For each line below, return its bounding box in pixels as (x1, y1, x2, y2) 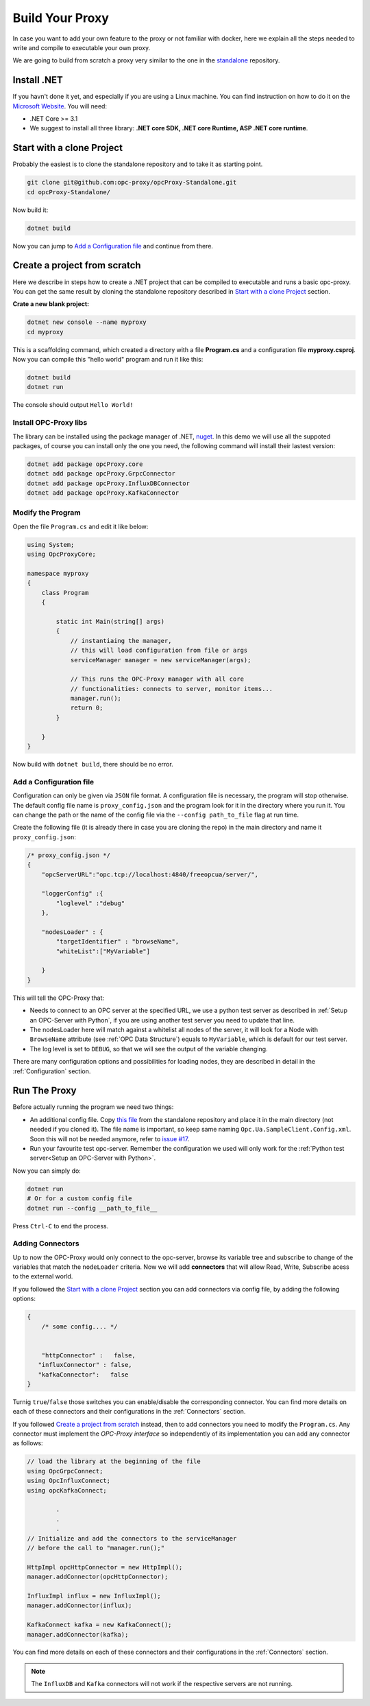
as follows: (12, 1439, 44, 1447)
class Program (41, 589, 89, 596)
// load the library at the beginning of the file (27, 1458, 201, 1465)
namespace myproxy (27, 570, 89, 578)
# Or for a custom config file (27, 1195, 133, 1202)
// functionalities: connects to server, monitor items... (70, 685, 273, 692)
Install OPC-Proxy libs (12, 418, 88, 428)
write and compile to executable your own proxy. (12, 43, 151, 51)
